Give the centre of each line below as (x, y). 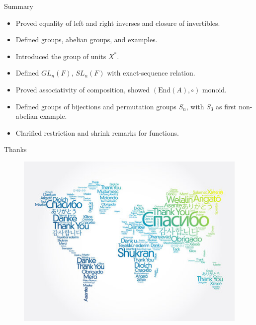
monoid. (214, 89)
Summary (19, 6)
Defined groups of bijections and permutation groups (96, 106)
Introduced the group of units (61, 56)
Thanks (15, 149)
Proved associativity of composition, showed (83, 89)
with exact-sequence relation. (151, 73)
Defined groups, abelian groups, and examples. (86, 40)
